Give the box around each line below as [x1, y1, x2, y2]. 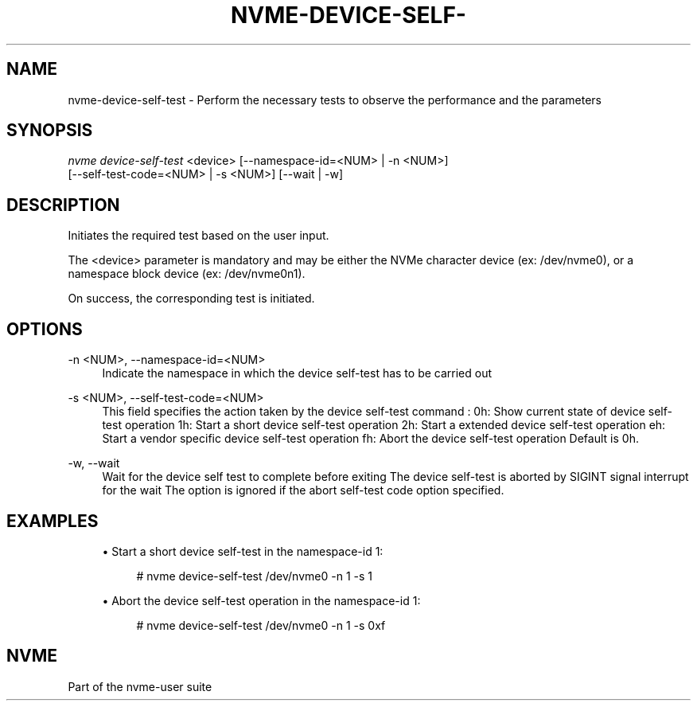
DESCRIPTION [6, 194, 120, 215]
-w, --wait [68, 456, 120, 471]
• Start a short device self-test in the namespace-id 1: [102, 544, 384, 558]
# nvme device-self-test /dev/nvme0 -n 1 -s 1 [136, 568, 372, 583]
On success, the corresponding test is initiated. [68, 291, 315, 306]
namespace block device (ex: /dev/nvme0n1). [68, 267, 306, 281]
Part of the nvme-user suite [68, 679, 212, 693]
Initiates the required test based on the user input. [68, 229, 329, 243]
